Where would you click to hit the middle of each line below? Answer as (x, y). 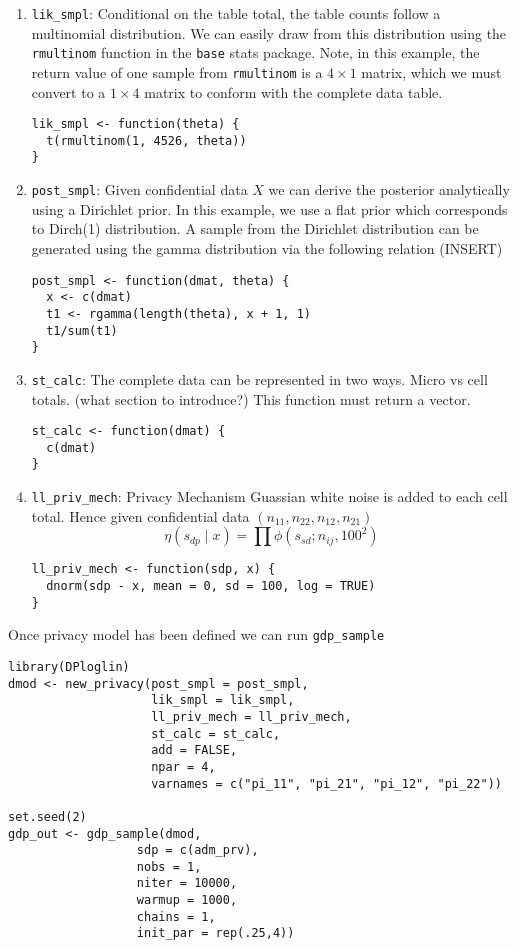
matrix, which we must (431, 71)
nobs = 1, (169, 866)
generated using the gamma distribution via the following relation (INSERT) (267, 247)
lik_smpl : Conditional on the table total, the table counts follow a (236, 13)
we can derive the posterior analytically (389, 189)
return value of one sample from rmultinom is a (177, 71)
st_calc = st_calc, (216, 733)
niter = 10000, (187, 883)
